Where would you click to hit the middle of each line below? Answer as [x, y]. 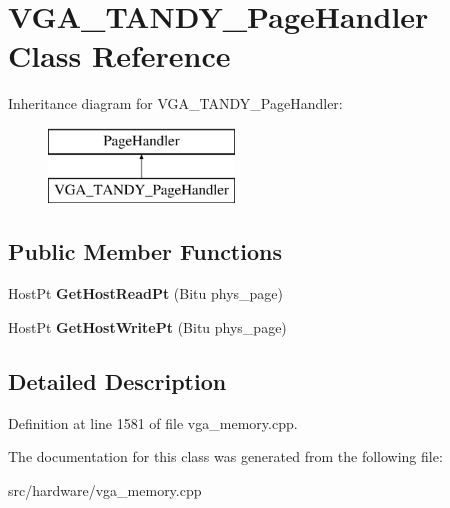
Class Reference [119, 55]
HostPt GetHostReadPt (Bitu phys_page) [146, 293]
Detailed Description [117, 380]
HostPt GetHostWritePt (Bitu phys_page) [147, 326]
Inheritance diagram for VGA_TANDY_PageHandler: [175, 103]
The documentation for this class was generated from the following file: [225, 456]
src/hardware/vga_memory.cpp [105, 489]
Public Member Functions [145, 251]
